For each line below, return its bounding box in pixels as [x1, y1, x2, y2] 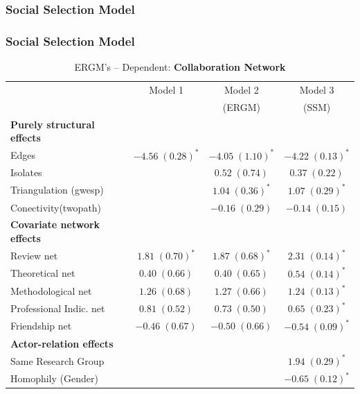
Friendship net [10, 318, 72, 333]
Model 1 [149, 82, 183, 96]
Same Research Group [10, 353, 105, 368]
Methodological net [10, 283, 92, 298]
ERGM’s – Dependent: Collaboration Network [74, 60, 286, 74]
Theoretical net [10, 266, 75, 280]
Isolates [10, 165, 42, 180]
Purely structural [10, 117, 95, 131]
